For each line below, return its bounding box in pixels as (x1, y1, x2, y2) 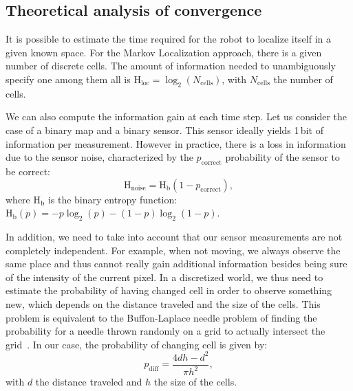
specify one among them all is (6, 71, 131, 86)
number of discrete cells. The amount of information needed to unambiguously (6, 58, 336, 73)
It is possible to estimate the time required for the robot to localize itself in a (6, 32, 332, 46)
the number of (273, 71, 333, 86)
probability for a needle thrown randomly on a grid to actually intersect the (6, 324, 325, 338)
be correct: (6, 164, 51, 178)
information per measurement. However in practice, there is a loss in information (6, 136, 346, 150)
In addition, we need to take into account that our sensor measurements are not (6, 229, 343, 243)
